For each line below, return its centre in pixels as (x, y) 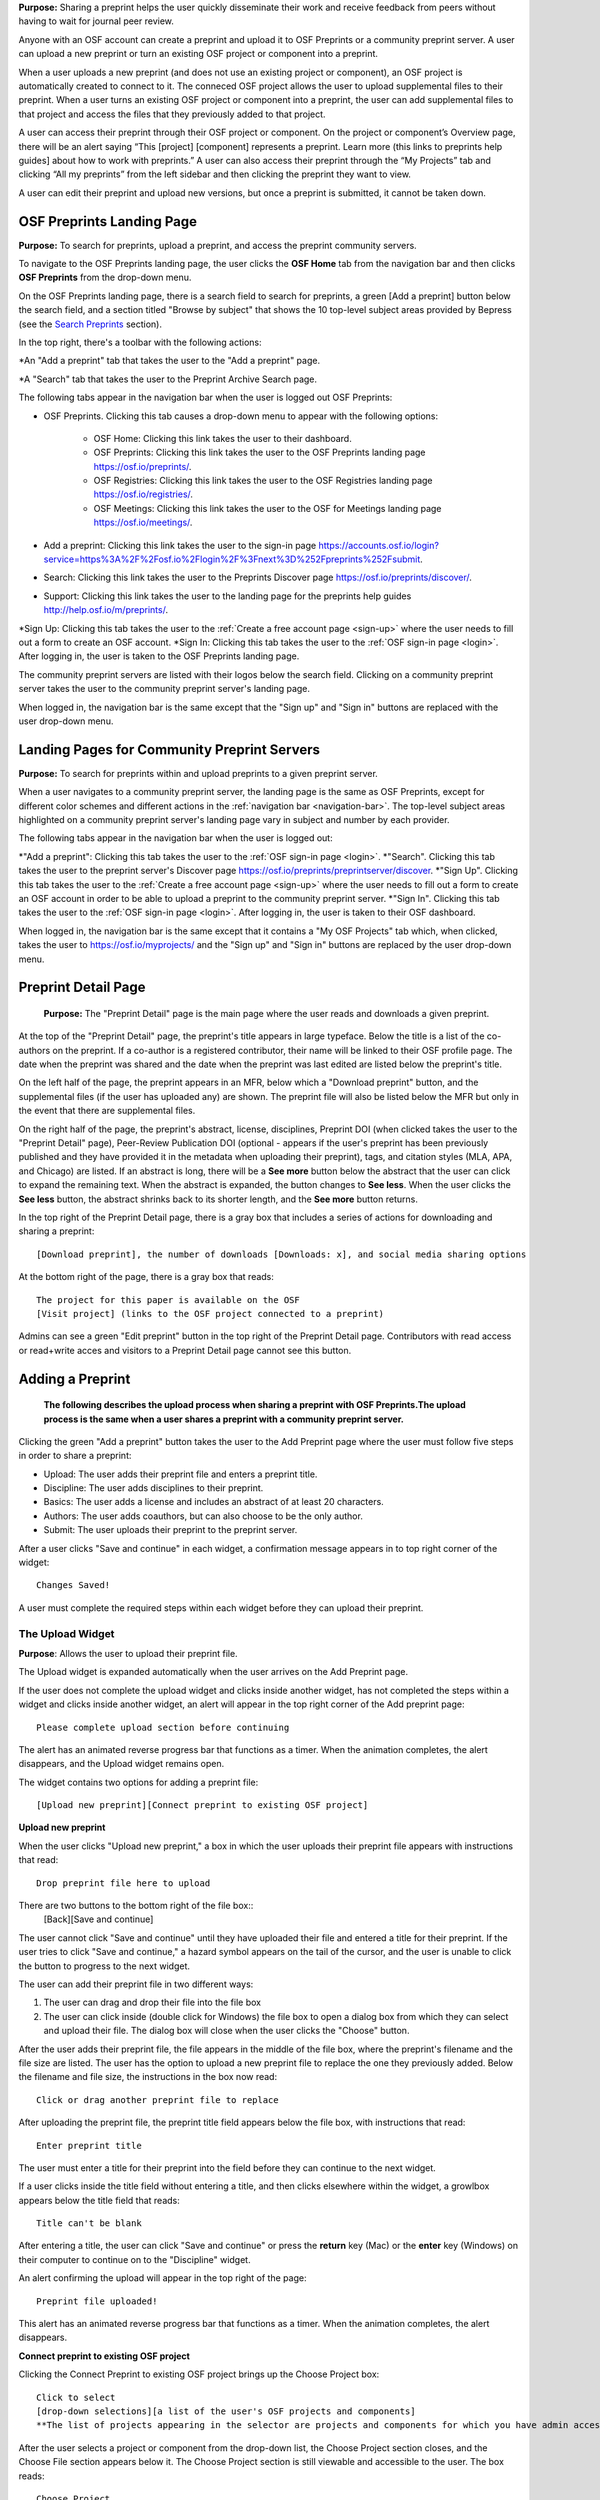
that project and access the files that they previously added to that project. (172, 114)
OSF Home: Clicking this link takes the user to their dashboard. (222, 438)
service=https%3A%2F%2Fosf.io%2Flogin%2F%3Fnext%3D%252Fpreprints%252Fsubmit (232, 559)
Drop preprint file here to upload (123, 1883)
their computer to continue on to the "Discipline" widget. (134, 2259)
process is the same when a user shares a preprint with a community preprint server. (223, 1419)
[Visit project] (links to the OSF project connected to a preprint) (210, 1313)
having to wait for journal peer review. (96, 21)
